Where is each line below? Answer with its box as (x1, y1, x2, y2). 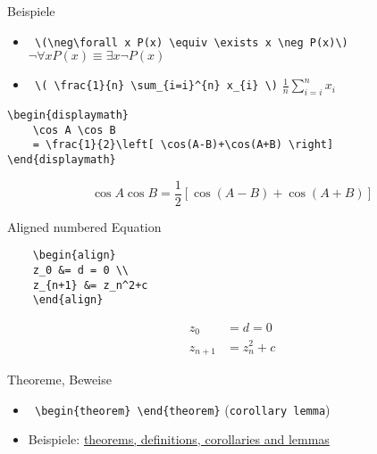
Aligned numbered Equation (7, 217, 162, 235)
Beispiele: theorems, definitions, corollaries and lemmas (28, 430, 330, 449)
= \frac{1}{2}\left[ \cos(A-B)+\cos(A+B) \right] (32, 138, 334, 152)
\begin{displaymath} (7, 109, 130, 122)
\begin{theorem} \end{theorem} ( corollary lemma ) (34, 400, 331, 418)
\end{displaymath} (7, 153, 116, 167)
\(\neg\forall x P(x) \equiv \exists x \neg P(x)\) (34, 36, 348, 49)
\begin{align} (32, 249, 116, 262)
